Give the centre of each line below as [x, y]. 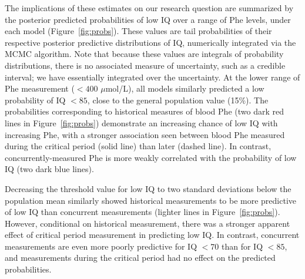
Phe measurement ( [40, 88]
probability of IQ [35, 100]
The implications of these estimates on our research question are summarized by [149, 8]
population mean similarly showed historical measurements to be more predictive [151, 200]
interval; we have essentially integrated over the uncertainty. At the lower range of [152, 77]
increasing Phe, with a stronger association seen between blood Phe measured [145, 134]
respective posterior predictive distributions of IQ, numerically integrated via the [150, 42]
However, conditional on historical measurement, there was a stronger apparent [148, 223]
